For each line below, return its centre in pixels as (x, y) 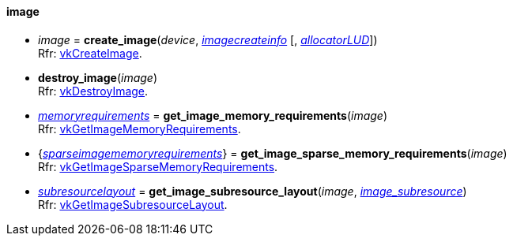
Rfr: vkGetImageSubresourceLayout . (133, 204)
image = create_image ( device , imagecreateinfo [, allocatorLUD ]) (208, 39)
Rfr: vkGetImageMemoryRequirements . (140, 128)
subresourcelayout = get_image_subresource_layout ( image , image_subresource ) (253, 191)
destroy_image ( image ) (98, 77)
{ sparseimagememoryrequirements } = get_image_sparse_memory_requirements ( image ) (273, 153)
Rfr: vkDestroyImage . (93, 91)
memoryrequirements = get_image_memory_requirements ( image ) (213, 115)
